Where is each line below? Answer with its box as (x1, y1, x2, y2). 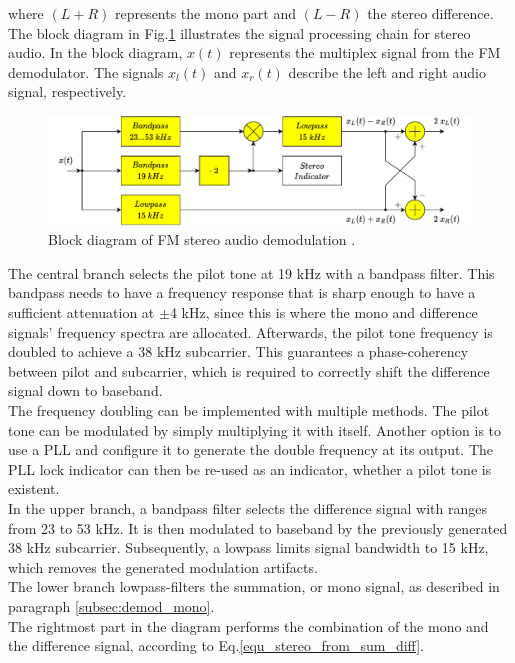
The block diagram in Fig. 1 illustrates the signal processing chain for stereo (8, 22, 471, 43)
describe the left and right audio (288, 61, 486, 82)
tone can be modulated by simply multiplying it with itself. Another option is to (8, 419, 502, 440)
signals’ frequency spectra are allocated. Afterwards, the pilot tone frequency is (8, 321, 493, 342)
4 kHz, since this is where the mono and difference (169, 302, 478, 323)
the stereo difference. (367, 3, 494, 23)
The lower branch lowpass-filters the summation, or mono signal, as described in (8, 576, 500, 597)
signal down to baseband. (8, 380, 163, 401)
